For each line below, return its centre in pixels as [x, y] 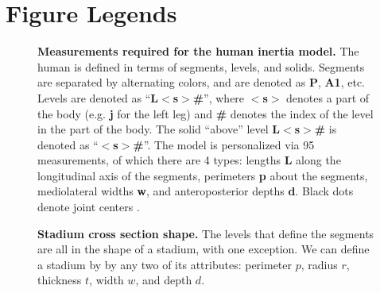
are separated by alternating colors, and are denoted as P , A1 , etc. [201, 82]
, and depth [164, 280]
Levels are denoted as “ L [98, 97]
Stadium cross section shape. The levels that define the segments [206, 233]
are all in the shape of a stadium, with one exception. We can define [204, 249]
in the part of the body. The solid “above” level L [159, 129]
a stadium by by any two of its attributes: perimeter [165, 264]
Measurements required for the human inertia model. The [198, 51]
